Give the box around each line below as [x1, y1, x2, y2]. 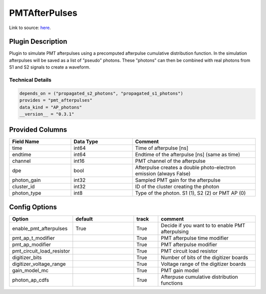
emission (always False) [135, 170, 191, 177]
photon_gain [12, 177, 41, 184]
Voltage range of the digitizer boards [161, 260, 246, 267]
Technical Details [9, 76, 52, 83]
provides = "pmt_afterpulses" [19, 98, 93, 103]
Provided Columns [9, 126, 67, 134]
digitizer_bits [12, 254, 42, 261]
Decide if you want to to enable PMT [161, 222, 246, 229]
